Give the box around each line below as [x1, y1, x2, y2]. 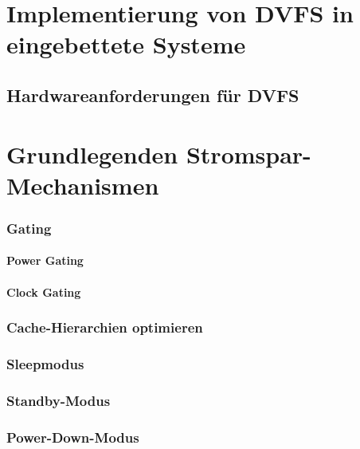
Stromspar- [186, 137, 311, 170]
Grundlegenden [6, 137, 178, 170]
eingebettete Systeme [6, 28, 246, 61]
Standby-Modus [6, 390, 111, 410]
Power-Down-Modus [6, 427, 139, 447]
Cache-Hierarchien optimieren [6, 317, 203, 337]
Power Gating [6, 252, 84, 269]
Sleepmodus [6, 353, 84, 373]
